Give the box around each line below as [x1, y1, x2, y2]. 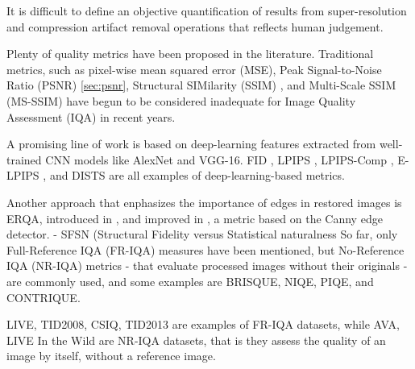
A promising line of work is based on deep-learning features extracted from [6, 135, 376, 152]
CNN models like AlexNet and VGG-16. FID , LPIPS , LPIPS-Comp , [45, 151, 394, 168]
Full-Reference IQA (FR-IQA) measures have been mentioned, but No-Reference [6, 241, 405, 258]
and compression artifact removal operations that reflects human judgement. [6, 18, 384, 35]
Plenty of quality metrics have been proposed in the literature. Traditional [6, 45, 374, 62]
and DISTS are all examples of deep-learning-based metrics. [49, 167, 345, 184]
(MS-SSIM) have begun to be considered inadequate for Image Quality [6, 92, 356, 109]
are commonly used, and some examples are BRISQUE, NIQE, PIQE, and [6, 272, 374, 289]
